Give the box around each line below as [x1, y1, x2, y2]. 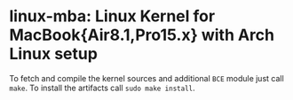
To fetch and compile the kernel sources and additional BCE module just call [9, 73, 284, 83]
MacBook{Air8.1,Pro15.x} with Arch [9, 25, 275, 45]
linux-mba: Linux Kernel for [9, 6, 216, 27]
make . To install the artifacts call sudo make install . [9, 82, 195, 93]
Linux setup [9, 44, 98, 64]
